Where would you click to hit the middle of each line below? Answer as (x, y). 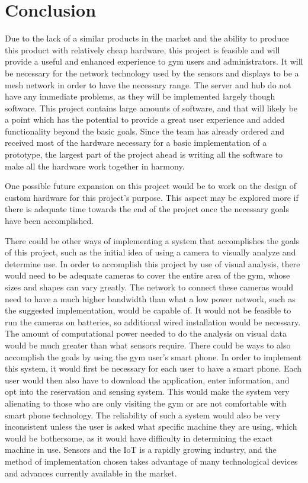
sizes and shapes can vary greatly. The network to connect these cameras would (149, 287)
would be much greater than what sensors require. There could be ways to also (148, 345)
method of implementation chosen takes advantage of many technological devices (151, 461)
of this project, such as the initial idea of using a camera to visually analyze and (150, 252)
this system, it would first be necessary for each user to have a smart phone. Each (153, 368)
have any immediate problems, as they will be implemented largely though (140, 96)
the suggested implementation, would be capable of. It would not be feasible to (148, 310)
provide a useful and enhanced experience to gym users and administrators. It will (154, 61)
